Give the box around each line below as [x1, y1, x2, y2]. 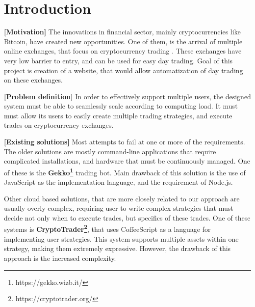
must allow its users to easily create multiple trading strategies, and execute [4, 110, 232, 120]
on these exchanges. [4, 75, 63, 85]
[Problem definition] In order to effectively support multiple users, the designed [4, 91, 251, 101]
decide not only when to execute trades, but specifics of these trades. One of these [4, 212, 251, 223]
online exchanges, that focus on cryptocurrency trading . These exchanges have [4, 46, 242, 56]
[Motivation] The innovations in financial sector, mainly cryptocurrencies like [4, 27, 241, 37]
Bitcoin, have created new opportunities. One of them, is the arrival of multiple [4, 36, 243, 46]
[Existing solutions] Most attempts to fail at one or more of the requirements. [4, 137, 245, 147]
